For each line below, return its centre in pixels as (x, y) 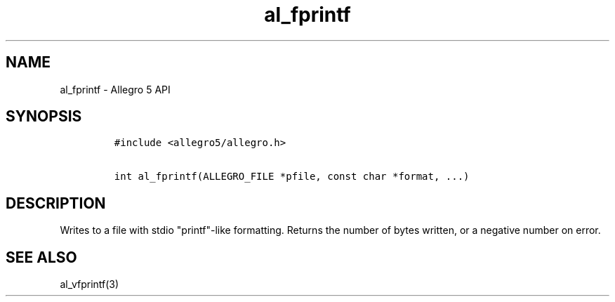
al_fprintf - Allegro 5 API (115, 89)
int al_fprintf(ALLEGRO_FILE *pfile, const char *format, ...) (292, 177)
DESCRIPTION (56, 203)
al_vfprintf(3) (90, 284)
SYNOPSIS (44, 117)
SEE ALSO (41, 257)
